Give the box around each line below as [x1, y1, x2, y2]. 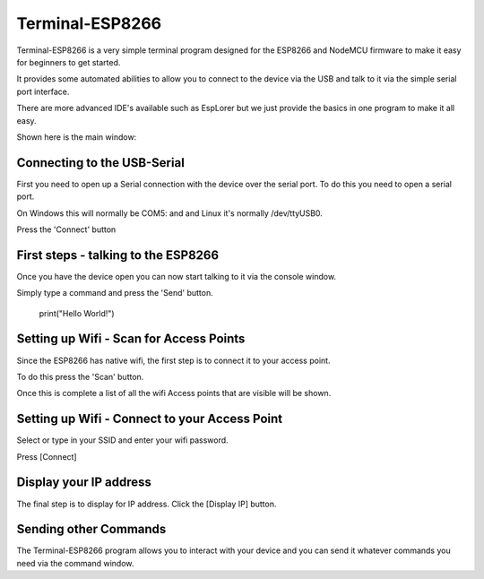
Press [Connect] [16, 451, 77, 462]
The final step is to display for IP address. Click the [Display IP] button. [16, 498, 277, 509]
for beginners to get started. [16, 56, 121, 67]
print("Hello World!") [39, 307, 116, 318]
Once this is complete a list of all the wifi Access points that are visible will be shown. [16, 388, 332, 399]
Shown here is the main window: [16, 131, 137, 143]
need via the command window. [16, 557, 134, 568]
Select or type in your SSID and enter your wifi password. [16, 435, 229, 445]
